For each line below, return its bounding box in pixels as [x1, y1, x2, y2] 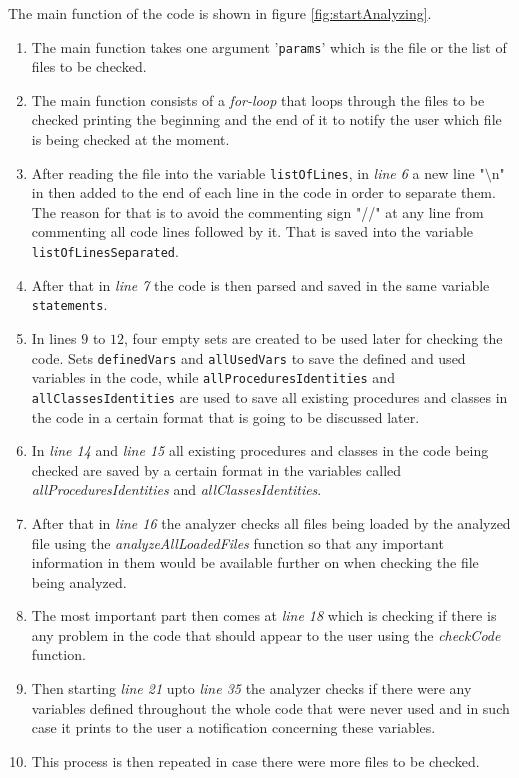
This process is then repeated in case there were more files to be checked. [31, 750, 480, 771]
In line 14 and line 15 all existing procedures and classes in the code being [31, 440, 489, 461]
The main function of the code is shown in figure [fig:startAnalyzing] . [8, 3, 432, 23]
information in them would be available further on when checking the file [31, 552, 479, 573]
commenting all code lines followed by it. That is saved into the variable [31, 221, 474, 242]
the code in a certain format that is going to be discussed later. [31, 406, 420, 427]
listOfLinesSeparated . [31, 241, 179, 262]
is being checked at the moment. [31, 129, 230, 150]
